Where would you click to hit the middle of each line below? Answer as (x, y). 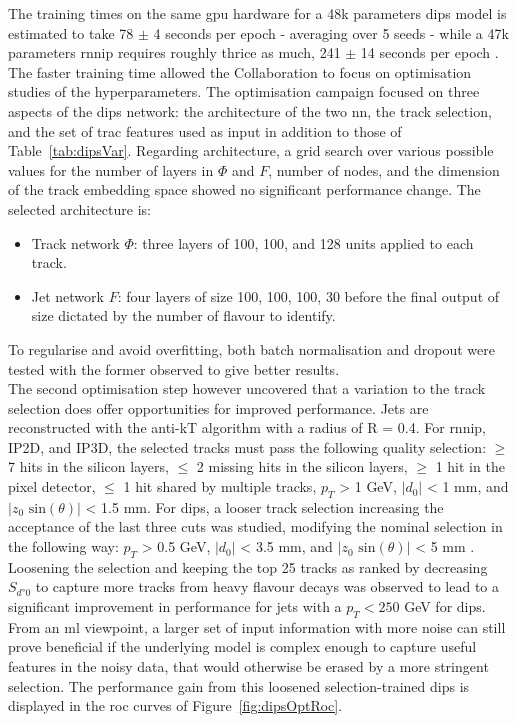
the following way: (63, 546)
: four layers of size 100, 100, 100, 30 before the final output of (308, 295)
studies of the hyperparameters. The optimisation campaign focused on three (244, 91)
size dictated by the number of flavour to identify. (183, 315)
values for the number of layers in (111, 169)
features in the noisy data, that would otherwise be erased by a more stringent (248, 666)
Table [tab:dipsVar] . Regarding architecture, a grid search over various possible (251, 150)
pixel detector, (52, 486)
